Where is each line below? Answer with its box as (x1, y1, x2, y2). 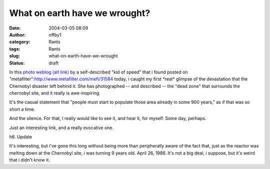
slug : (9, 53, 20, 59)
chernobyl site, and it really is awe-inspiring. (9, 90, 101, 96)
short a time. (9, 106, 35, 112)
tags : (9, 45, 20, 52)
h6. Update (9, 134, 32, 140)
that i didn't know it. (9, 157, 50, 163)
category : (9, 39, 30, 45)
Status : (9, 60, 25, 66)
